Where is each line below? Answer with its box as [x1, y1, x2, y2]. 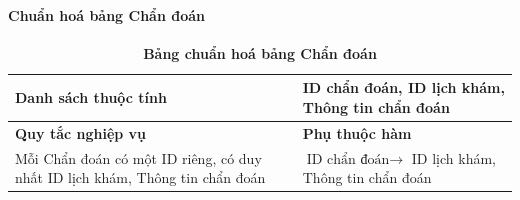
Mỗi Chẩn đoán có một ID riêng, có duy [15, 147, 262, 168]
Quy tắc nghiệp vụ [15, 122, 147, 143]
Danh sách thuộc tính [15, 87, 167, 108]
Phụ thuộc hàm [302, 122, 412, 143]
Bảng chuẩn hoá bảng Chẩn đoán [143, 42, 377, 63]
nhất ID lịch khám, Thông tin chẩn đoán [15, 167, 266, 188]
